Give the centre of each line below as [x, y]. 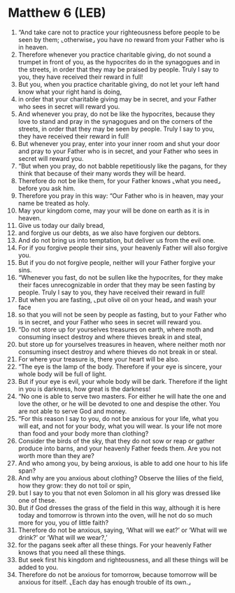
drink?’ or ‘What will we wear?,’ [63, 537]
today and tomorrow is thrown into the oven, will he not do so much [115, 515]
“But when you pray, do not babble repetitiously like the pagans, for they [122, 166]
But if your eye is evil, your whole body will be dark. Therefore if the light [123, 381]
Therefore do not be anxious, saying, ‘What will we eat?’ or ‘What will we [122, 530]
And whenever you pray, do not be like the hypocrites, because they [116, 114]
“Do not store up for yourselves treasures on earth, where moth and [116, 329]
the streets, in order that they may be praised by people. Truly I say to [118, 69]
